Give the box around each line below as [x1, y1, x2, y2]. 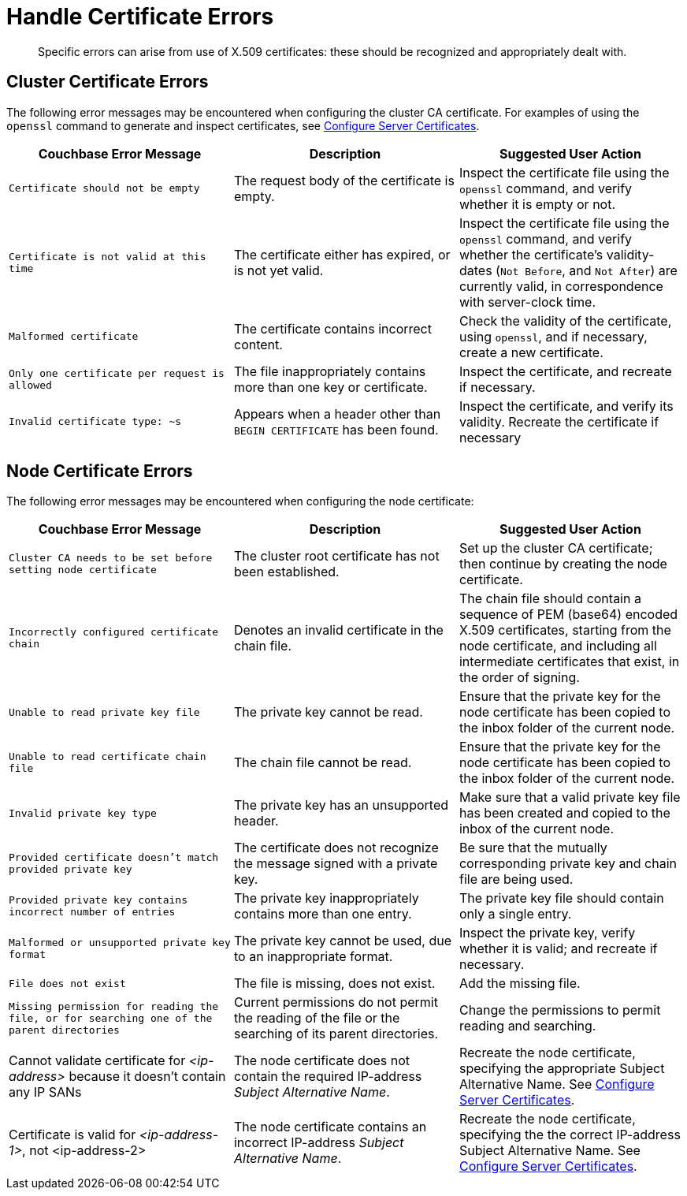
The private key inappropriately [233, 890, 419, 907]
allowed [9, 378, 52, 391]
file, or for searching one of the [9, 1012, 213, 1024]
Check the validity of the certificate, [459, 312, 672, 329]
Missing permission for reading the [9, 1000, 219, 1012]
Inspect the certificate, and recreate [459, 363, 672, 379]
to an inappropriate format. [233, 948, 393, 965]
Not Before [499, 265, 563, 278]
